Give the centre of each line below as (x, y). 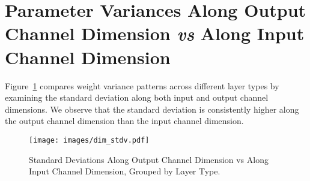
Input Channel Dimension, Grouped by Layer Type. (125, 171)
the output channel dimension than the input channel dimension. (124, 121)
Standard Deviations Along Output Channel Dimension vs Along (149, 159)
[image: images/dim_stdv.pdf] (89, 140)
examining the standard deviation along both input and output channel (137, 97)
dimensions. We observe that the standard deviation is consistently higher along (152, 109)
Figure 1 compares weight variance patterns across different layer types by (142, 85)
